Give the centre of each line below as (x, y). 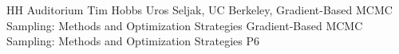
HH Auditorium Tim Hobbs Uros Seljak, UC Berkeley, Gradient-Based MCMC (199, 10)
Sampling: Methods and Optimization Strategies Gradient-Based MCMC (185, 25)
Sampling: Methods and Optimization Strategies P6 (133, 41)
